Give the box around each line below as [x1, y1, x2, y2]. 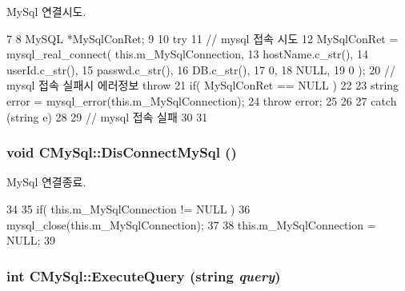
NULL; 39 [6, 232, 56, 249]
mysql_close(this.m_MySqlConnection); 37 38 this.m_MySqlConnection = [6, 216, 376, 233]
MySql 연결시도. [6, 3, 86, 19]
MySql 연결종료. [6, 173, 86, 190]
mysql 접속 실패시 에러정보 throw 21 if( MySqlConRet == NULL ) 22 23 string [6, 77, 399, 94]
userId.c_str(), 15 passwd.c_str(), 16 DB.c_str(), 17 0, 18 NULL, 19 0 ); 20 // [6, 61, 395, 78]
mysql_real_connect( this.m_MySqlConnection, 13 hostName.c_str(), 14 [6, 46, 368, 62]
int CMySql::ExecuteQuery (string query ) [6, 265, 281, 285]
